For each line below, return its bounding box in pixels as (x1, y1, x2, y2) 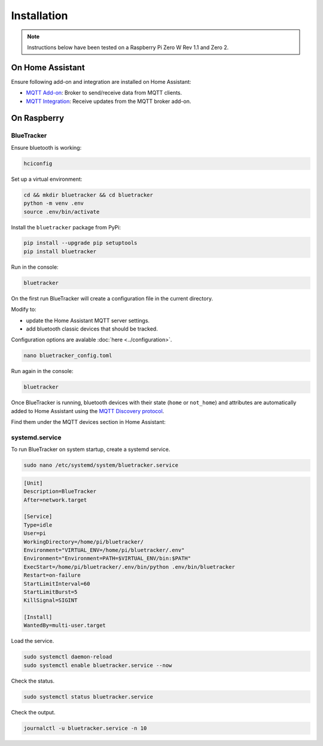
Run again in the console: (11, 368, 74, 375)
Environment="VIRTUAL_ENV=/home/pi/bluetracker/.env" (23, 547, 185, 553)
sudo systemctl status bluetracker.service (23, 693, 154, 700)
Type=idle (23, 521, 53, 528)
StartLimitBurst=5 (23, 589, 78, 595)
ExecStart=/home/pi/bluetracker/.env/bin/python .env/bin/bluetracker (23, 563, 236, 570)
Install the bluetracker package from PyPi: (11, 223, 121, 231)
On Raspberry (11, 113, 65, 123)
